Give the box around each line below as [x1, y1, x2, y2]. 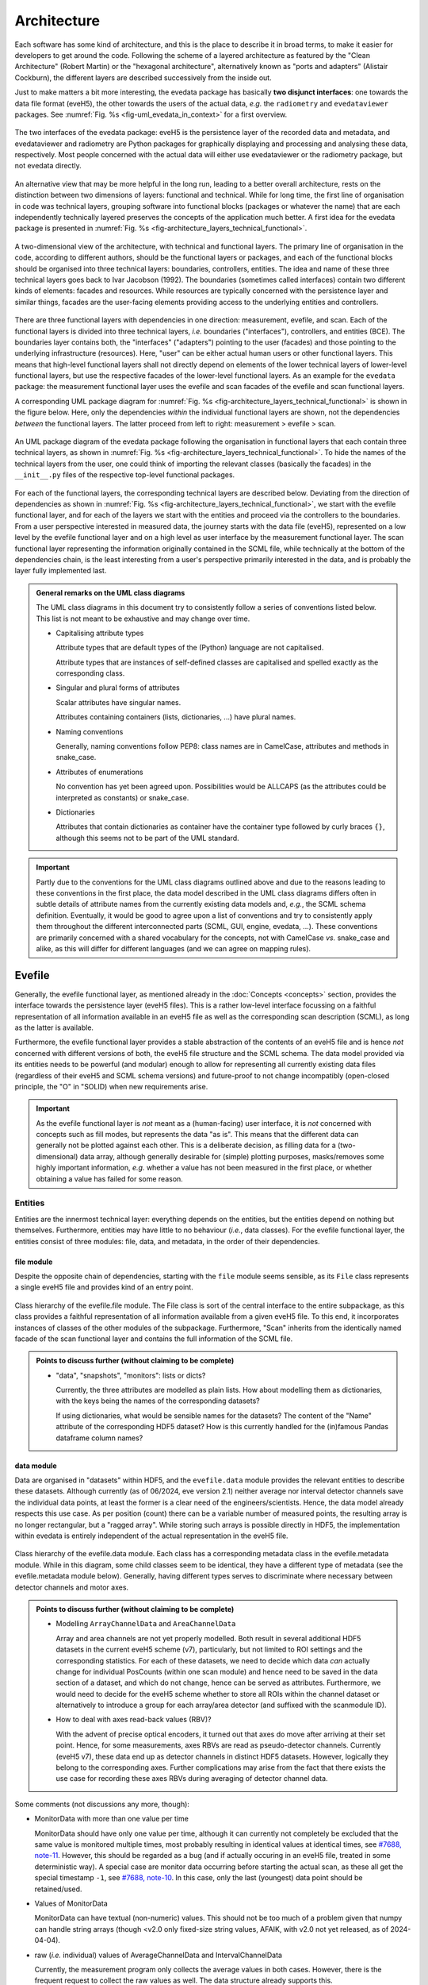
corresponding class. [55, 669, 125, 678]
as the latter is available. [14, 1023, 94, 1032]
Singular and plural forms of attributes [55, 683, 180, 692]
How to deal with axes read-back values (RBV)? [55, 1715, 212, 1725]
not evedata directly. [14, 161, 82, 171]
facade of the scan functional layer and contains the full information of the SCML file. [14, 1334, 293, 1343]
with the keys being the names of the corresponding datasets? [55, 1396, 261, 1405]
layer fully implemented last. [14, 566, 107, 576]
